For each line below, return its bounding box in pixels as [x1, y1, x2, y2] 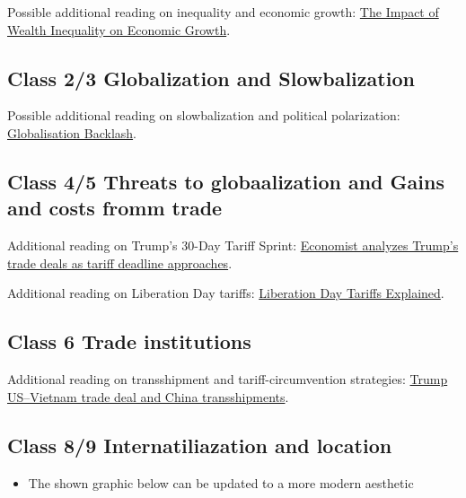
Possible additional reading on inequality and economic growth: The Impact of [7, 3, 439, 21]
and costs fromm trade [7, 194, 223, 222]
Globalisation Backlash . [7, 123, 136, 142]
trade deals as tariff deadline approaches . [7, 253, 233, 272]
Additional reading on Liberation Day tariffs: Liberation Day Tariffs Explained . [7, 284, 444, 302]
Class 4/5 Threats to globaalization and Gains [7, 167, 444, 195]
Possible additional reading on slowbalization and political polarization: [7, 106, 400, 125]
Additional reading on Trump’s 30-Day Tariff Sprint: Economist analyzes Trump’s [7, 236, 459, 255]
